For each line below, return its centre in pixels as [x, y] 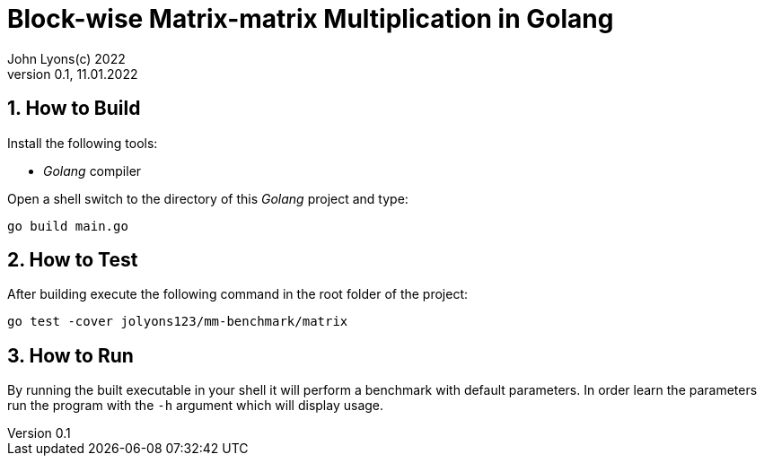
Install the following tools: [83, 143]
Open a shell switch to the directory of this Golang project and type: [208, 198]
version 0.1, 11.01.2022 [73, 74]
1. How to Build [74, 109]
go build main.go [68, 226]
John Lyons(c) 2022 [66, 58]
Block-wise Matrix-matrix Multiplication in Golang [311, 19]
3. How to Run [70, 355]
